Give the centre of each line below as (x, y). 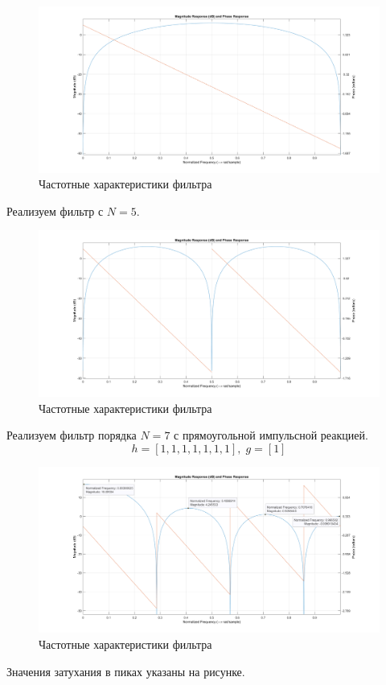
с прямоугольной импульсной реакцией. (271, 435)
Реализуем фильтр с (55, 210)
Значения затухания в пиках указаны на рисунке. (126, 671)
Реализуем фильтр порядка (72, 435)
